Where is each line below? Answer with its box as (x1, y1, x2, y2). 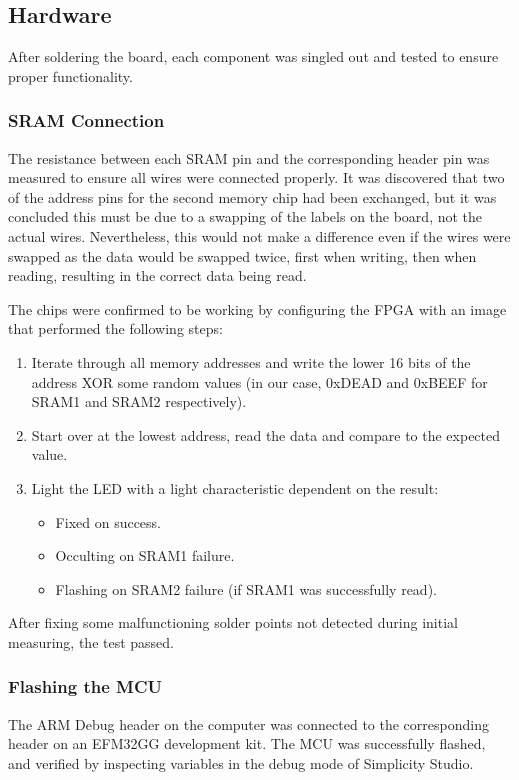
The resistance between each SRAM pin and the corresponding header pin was (8, 147, 490, 168)
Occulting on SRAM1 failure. (55, 545, 235, 566)
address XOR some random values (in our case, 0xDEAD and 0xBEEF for (31, 371, 488, 392)
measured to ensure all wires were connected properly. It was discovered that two (8, 167, 505, 188)
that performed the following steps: (8, 318, 223, 339)
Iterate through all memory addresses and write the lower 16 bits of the (31, 351, 471, 372)
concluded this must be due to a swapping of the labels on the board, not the (8, 206, 483, 227)
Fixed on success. (55, 511, 161, 532)
